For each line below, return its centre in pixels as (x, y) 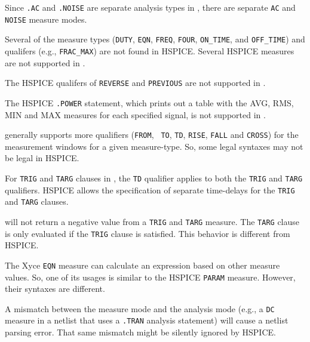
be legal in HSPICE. (42, 158)
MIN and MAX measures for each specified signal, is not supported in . (135, 114)
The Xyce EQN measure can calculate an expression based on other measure (142, 265)
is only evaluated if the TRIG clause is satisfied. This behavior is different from (148, 233)
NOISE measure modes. (46, 19)
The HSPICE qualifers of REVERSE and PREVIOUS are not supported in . (135, 83)
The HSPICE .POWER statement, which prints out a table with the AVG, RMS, (149, 102)
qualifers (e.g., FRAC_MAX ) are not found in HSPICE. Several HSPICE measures (150, 50)
